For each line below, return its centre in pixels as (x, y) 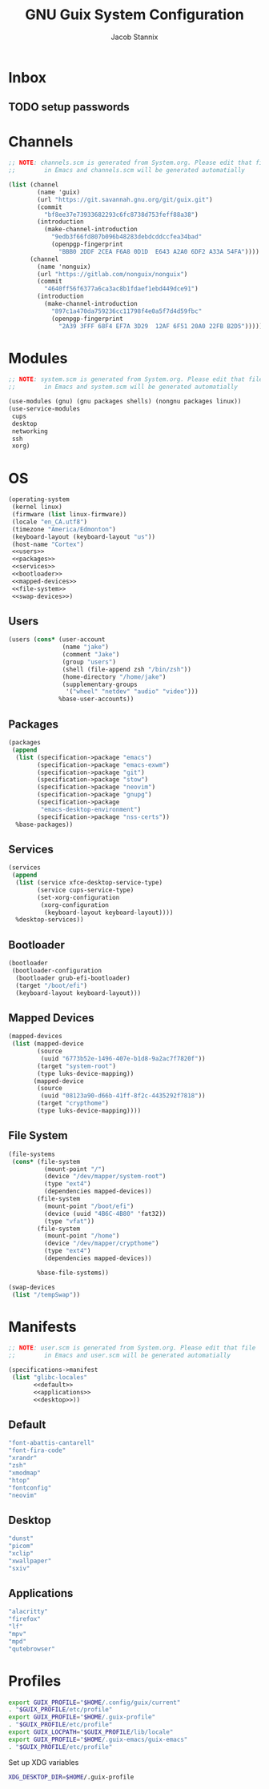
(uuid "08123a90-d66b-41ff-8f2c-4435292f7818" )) (123, 1096)
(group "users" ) (89, 662)
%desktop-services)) (50, 920)
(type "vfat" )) (69, 1221)
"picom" (21, 1546)
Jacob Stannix (134, 37)
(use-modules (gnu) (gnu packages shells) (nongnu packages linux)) (125, 402)
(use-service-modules (44, 409)
